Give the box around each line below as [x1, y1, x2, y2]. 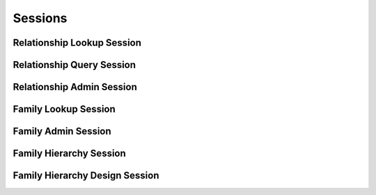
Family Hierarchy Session [13, 148, 127, 160]
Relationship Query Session [13, 59, 136, 71]
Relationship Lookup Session [13, 37, 142, 49]
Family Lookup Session [13, 103, 116, 115]
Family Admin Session [13, 126, 111, 137]
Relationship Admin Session [13, 81, 137, 93]
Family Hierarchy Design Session [13, 170, 159, 182]
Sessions [13, 10, 68, 26]
